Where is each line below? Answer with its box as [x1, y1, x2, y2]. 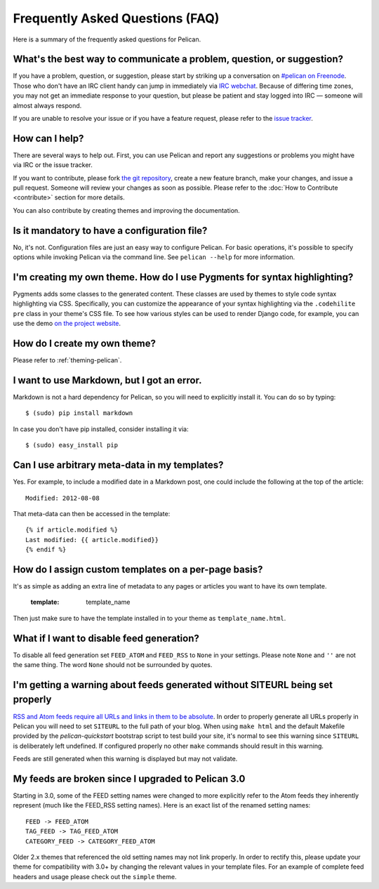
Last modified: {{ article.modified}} [25, 536, 159, 544]
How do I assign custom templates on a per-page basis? [13, 563, 263, 575]
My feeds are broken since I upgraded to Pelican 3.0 [13, 772, 246, 784]
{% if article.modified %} [25, 526, 119, 534]
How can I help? [13, 132, 84, 144]
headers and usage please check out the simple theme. [13, 872, 177, 881]
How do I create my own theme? [13, 338, 156, 350]
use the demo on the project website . [13, 320, 121, 328]
